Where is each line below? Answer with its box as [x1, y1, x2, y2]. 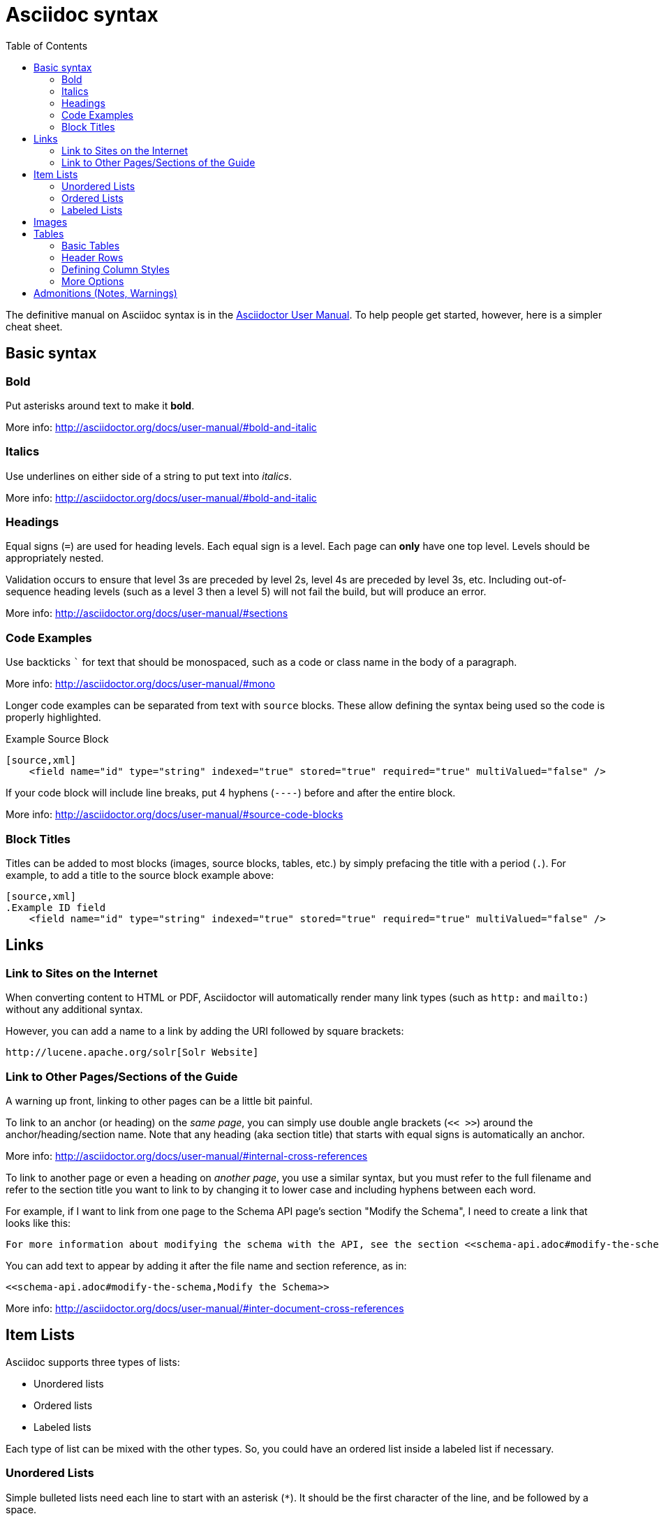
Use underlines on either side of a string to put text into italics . [6, 470, 292, 482]
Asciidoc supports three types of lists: [6, 1355, 180, 1368]
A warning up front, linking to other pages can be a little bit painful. [6, 1094, 313, 1107]
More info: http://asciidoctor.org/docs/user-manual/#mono [6, 678, 275, 690]
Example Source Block [6, 733, 109, 745]
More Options [61, 275, 124, 287]
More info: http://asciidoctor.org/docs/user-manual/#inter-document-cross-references [6, 1302, 404, 1314]
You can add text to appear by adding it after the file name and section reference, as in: [6, 1259, 407, 1272]
